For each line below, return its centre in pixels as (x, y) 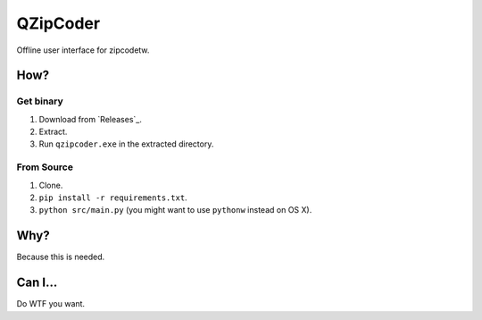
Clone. (51, 185)
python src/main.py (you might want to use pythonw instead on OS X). (175, 210)
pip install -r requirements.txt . (113, 198)
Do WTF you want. (50, 304)
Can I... (37, 283)
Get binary (40, 101)
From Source (45, 167)
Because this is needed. (61, 257)
